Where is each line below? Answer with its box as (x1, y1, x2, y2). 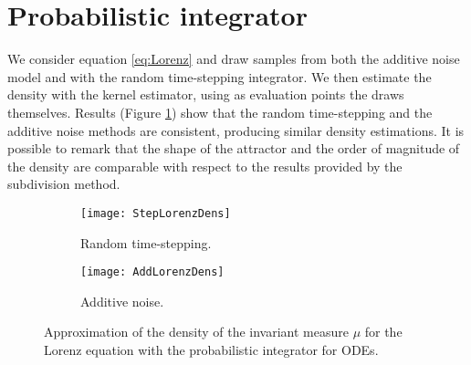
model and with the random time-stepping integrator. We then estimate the (7, 67, 432, 86)
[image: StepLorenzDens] (80, 206, 231, 220)
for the (364, 322, 403, 341)
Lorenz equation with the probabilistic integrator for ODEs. (44, 339, 379, 359)
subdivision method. (7, 174, 120, 193)
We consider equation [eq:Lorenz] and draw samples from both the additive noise (7, 49, 460, 68)
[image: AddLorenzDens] (80, 266, 225, 279)
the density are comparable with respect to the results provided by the (7, 156, 403, 175)
